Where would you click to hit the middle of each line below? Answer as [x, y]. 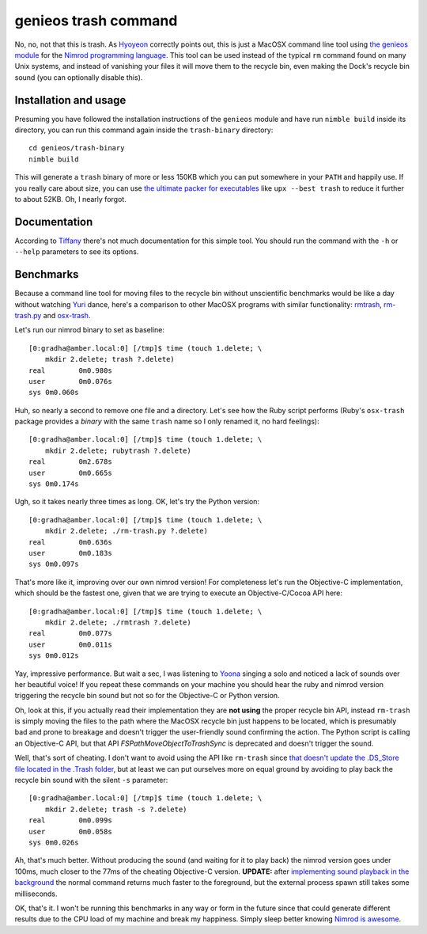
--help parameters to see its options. [77, 252]
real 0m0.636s [70, 542]
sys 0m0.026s [54, 842]
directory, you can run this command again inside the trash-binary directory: [144, 130]
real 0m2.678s [70, 462]
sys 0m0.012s [54, 656]
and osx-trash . [67, 315]
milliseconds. [36, 894]
